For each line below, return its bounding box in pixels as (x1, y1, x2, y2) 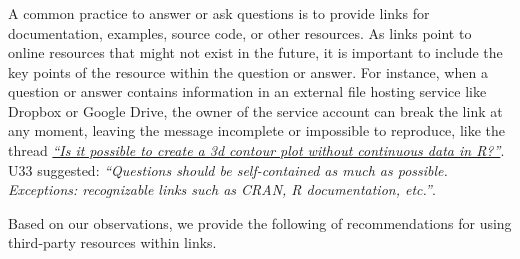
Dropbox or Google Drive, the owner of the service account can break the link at (8, 100, 503, 121)
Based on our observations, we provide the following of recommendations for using (8, 212, 512, 233)
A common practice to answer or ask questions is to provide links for (8, 2, 430, 23)
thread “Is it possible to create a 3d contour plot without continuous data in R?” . (8, 140, 505, 161)
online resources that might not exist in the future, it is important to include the (8, 42, 503, 63)
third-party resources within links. (8, 232, 217, 253)
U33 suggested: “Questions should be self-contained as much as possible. (8, 159, 448, 180)
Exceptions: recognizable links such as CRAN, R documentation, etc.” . (8, 179, 436, 200)
